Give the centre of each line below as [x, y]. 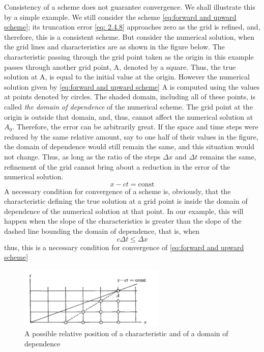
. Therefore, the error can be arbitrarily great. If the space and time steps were [135, 127]
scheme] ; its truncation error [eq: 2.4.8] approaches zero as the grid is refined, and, [132, 27]
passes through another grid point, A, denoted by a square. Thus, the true [120, 66]
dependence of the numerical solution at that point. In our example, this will [124, 211]
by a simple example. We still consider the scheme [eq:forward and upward [120, 17]
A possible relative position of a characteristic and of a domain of [126, 333]
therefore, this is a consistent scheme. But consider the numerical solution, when [129, 36]
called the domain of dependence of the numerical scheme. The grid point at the [128, 106]
